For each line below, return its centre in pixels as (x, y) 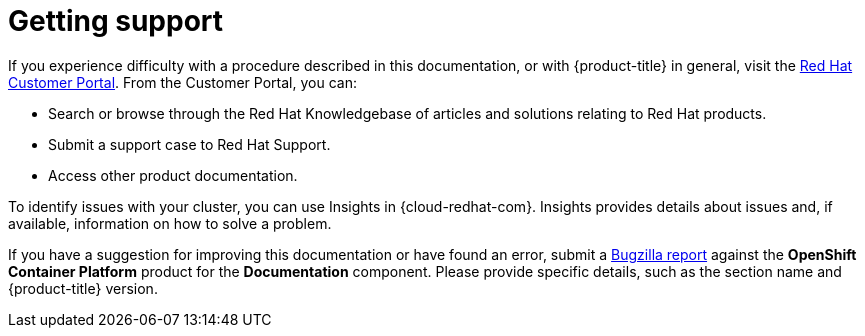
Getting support (116, 21)
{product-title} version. (83, 288)
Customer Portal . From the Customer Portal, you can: (182, 82)
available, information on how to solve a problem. (170, 223)
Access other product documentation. (173, 175)
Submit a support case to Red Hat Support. (189, 144)
